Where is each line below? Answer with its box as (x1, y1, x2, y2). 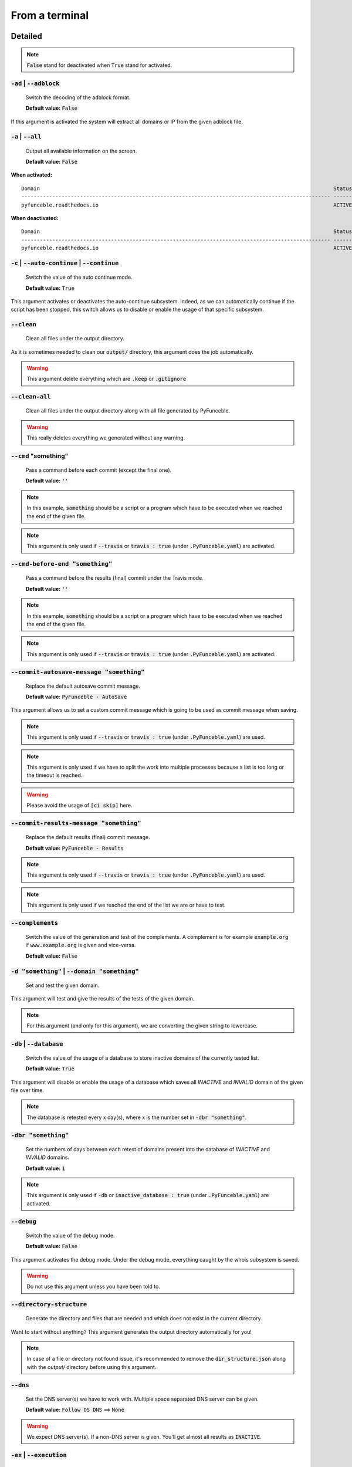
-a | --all (11, 133, 42, 141)
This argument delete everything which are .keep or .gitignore (26, 376, 187, 383)
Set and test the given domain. (25, 982, 100, 989)
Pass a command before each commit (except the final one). (25, 467, 172, 474)
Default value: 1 (25, 1165, 66, 1172)
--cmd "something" (11, 452, 69, 460)
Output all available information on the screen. (25, 147, 137, 154)
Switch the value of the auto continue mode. (25, 273, 133, 281)
